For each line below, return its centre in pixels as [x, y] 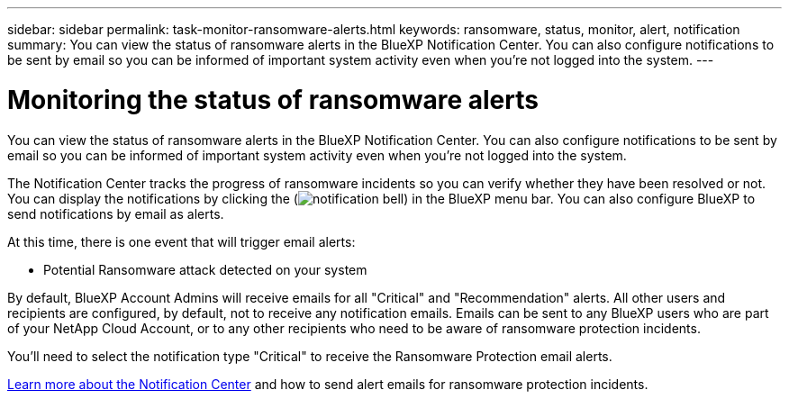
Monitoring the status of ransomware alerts [273, 100]
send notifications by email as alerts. [116, 213]
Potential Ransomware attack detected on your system [205, 269]
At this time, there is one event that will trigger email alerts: [181, 241]
